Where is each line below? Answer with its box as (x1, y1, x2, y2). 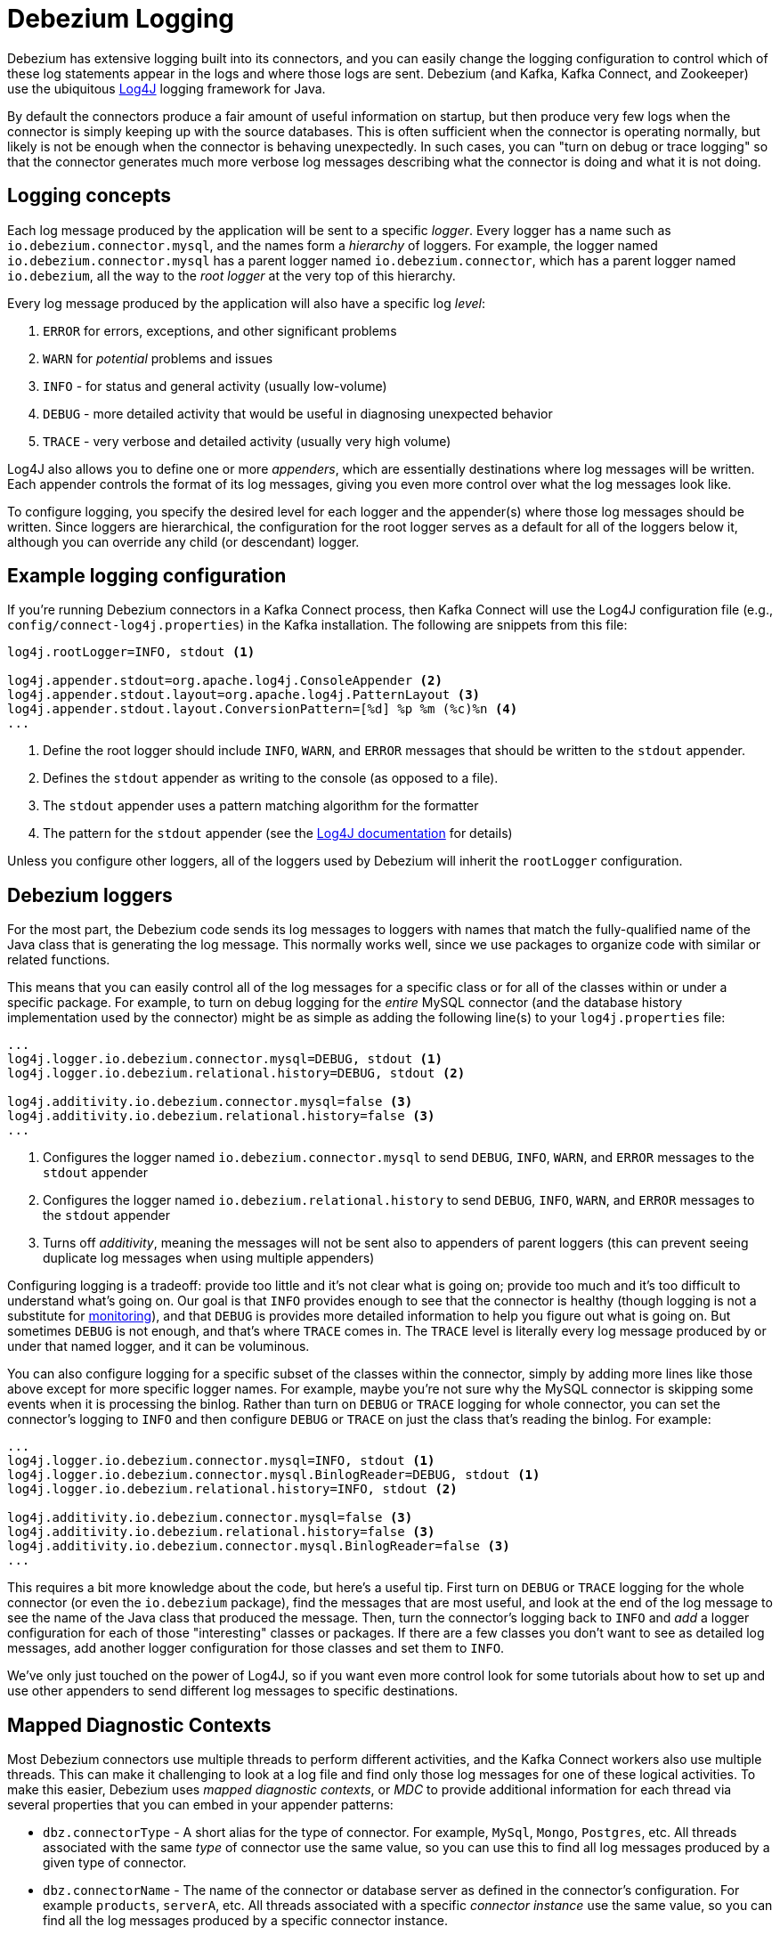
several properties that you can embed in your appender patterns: (7, 1797, 394, 1813)
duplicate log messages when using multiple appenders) (43, 1250, 375, 1266)
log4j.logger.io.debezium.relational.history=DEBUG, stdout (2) (7, 1066, 466, 1081)
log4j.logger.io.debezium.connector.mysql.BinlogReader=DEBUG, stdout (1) (7, 1468, 540, 1483)
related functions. (7, 952, 110, 968)
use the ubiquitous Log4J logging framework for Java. (7, 80, 326, 96)
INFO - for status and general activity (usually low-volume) (43, 378, 387, 394)
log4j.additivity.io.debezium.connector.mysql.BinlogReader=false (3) (7, 1539, 510, 1554)
